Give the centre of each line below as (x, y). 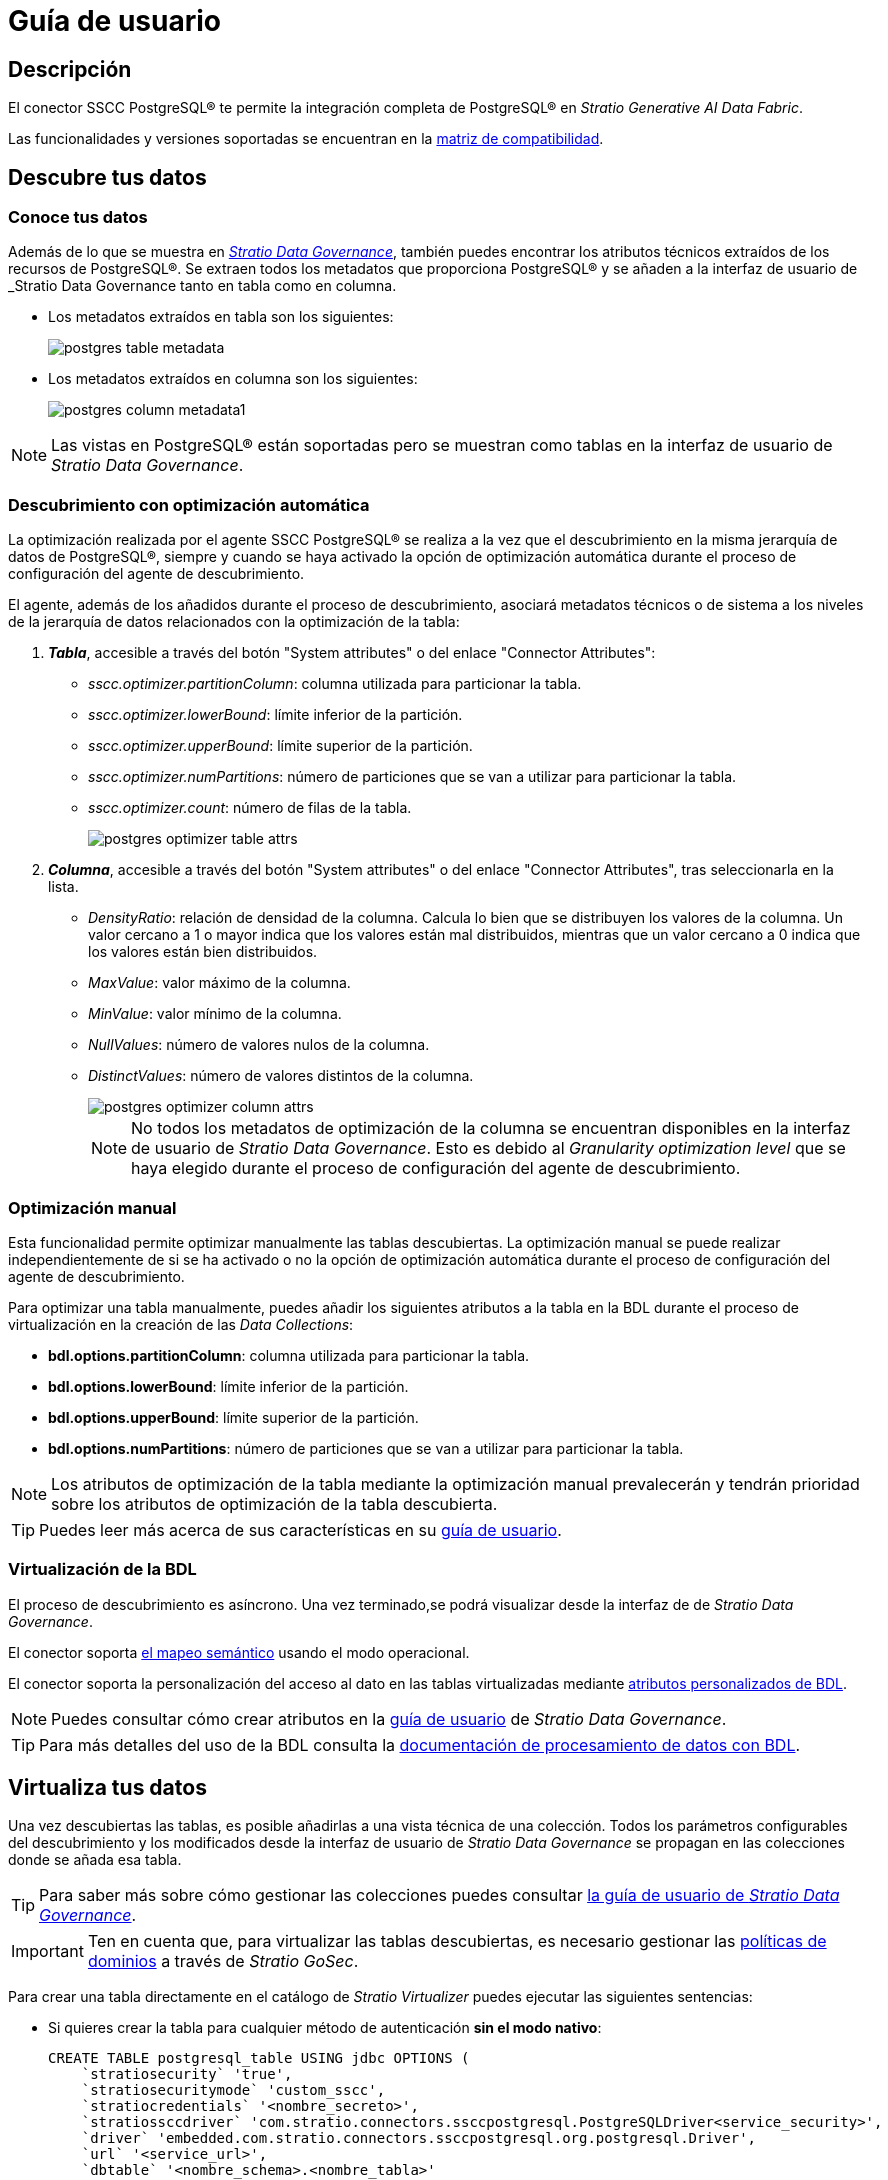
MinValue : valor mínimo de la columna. (215, 1014)
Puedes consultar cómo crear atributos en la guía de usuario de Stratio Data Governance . (389, 1718)
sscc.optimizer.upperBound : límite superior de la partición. (280, 746)
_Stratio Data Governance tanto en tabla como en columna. (202, 286)
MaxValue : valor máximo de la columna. (219, 983)
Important (47, 1951)
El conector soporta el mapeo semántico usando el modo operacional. (239, 1652)
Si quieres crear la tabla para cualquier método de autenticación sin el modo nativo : (325, 2028)
